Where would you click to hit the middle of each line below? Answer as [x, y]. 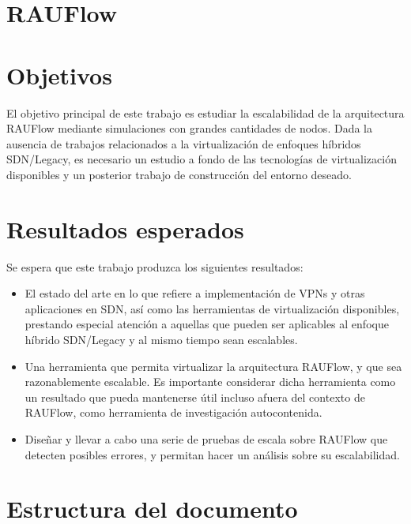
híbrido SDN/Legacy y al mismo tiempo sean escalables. [161, 339]
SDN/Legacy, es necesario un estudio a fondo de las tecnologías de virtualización [202, 159]
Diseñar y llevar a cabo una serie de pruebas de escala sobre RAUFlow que [206, 438]
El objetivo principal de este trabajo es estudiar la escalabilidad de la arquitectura [205, 112]
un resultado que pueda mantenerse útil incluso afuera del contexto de [195, 397]
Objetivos [59, 75]
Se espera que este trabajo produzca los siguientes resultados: [155, 266]
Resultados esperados [125, 228]
